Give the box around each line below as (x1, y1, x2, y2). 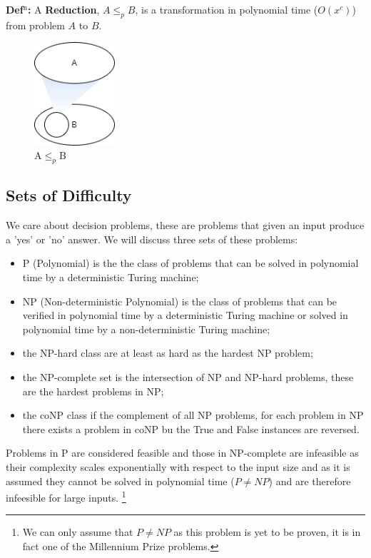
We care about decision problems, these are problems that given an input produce (6, 218, 365, 233)
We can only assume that (22, 524, 133, 539)
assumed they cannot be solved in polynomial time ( (6, 473, 235, 488)
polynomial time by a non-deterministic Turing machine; (22, 321, 270, 336)
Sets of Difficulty (6, 184, 132, 206)
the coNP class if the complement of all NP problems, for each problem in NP (22, 407, 364, 422)
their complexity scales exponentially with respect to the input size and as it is (6, 459, 350, 474)
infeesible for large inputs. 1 (6, 488, 126, 504)
